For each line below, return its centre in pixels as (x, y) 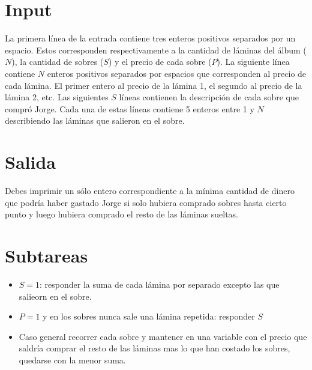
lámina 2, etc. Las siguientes (57, 97)
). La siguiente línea (253, 62)
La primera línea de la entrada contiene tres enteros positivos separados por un (150, 38)
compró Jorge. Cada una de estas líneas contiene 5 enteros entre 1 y (130, 108)
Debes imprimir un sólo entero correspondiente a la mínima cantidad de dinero (150, 190)
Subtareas (46, 255)
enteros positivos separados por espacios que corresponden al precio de (177, 73)
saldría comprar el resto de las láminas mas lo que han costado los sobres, (154, 348)
